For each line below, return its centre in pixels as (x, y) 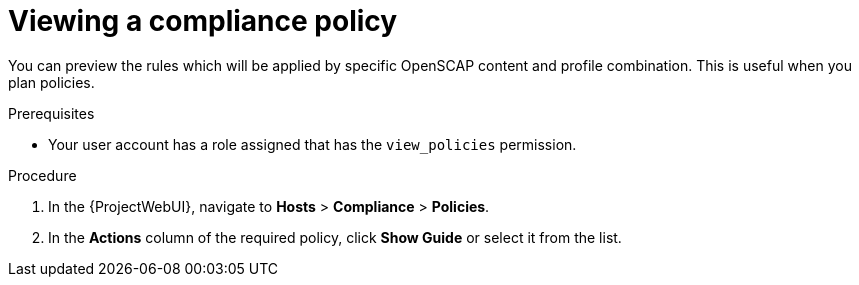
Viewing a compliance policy (203, 21)
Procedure (42, 175)
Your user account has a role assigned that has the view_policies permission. (312, 144)
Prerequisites (51, 113)
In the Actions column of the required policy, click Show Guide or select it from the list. (335, 237)
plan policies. (51, 82)
